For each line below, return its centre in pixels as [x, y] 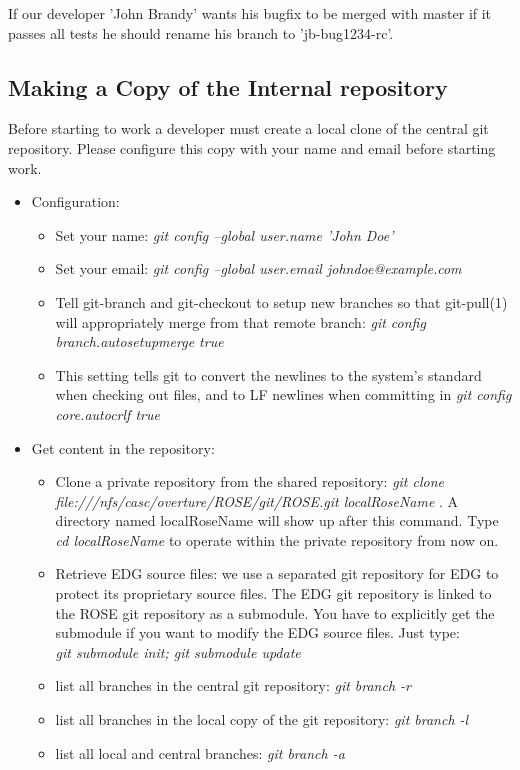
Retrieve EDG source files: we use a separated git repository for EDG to [277, 573]
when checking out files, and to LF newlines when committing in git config [283, 394]
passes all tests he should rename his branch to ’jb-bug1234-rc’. [201, 32]
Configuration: [75, 201]
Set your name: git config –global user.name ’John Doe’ [224, 234]
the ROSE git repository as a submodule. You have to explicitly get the [275, 612]
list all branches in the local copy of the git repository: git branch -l [262, 719]
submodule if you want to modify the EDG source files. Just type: [257, 632]
